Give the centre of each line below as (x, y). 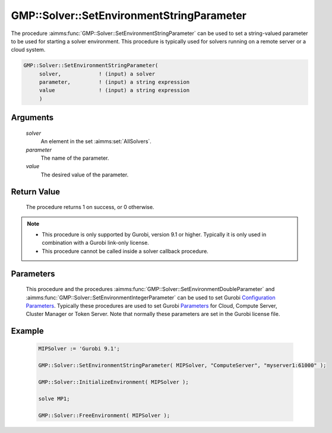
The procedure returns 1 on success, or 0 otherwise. (90, 207)
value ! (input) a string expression (114, 90)
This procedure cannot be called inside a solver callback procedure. (125, 251)
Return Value (36, 192)
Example (27, 331)
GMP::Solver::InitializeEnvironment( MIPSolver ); (114, 382)
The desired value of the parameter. (85, 175)
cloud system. (28, 50)
